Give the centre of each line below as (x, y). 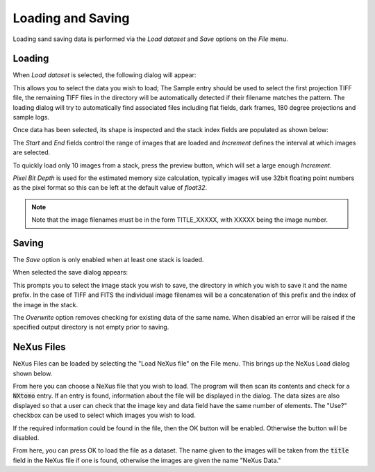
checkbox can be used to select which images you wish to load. (104, 415)
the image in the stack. (45, 304)
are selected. (32, 152)
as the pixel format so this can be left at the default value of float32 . (110, 188)
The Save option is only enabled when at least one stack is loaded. (108, 260)
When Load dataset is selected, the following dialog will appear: (105, 75)
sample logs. (31, 117)
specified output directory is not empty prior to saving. (91, 327)
